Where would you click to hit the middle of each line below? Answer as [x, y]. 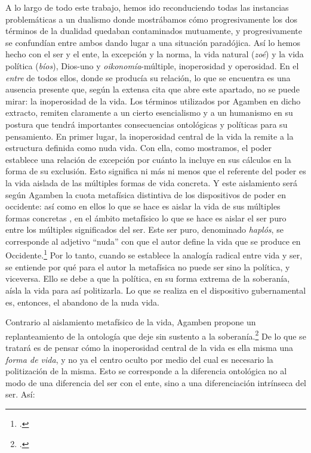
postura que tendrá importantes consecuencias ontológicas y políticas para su [147, 124]
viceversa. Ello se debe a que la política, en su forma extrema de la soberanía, [148, 278]
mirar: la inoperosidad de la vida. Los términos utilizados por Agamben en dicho [153, 101]
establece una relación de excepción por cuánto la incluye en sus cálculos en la [148, 159]
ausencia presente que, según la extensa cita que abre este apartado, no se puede [153, 89]
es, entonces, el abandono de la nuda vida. [82, 302]
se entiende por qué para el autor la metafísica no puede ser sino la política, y [148, 266]
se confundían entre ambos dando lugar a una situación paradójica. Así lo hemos [153, 42]
